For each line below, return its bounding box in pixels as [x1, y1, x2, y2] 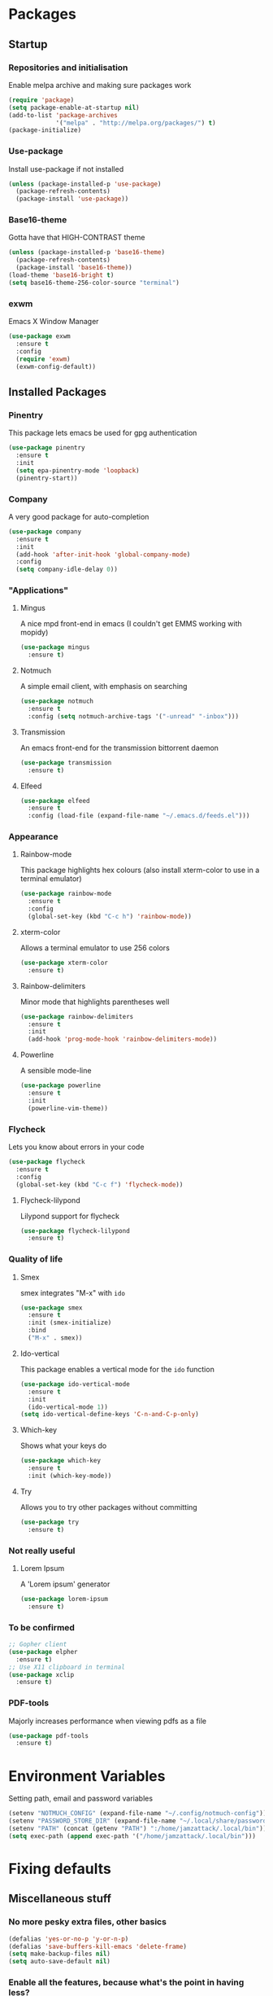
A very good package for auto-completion [8, 511, 149, 521]
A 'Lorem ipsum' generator [19, 1579, 110, 1589]
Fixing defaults [8, 1859, 111, 1878]
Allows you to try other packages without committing [19, 1502, 197, 1511]
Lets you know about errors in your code [8, 1142, 145, 1152]
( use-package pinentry [8, 444, 85, 452]
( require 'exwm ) [15, 355, 71, 363]
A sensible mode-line [19, 1066, 92, 1076]
